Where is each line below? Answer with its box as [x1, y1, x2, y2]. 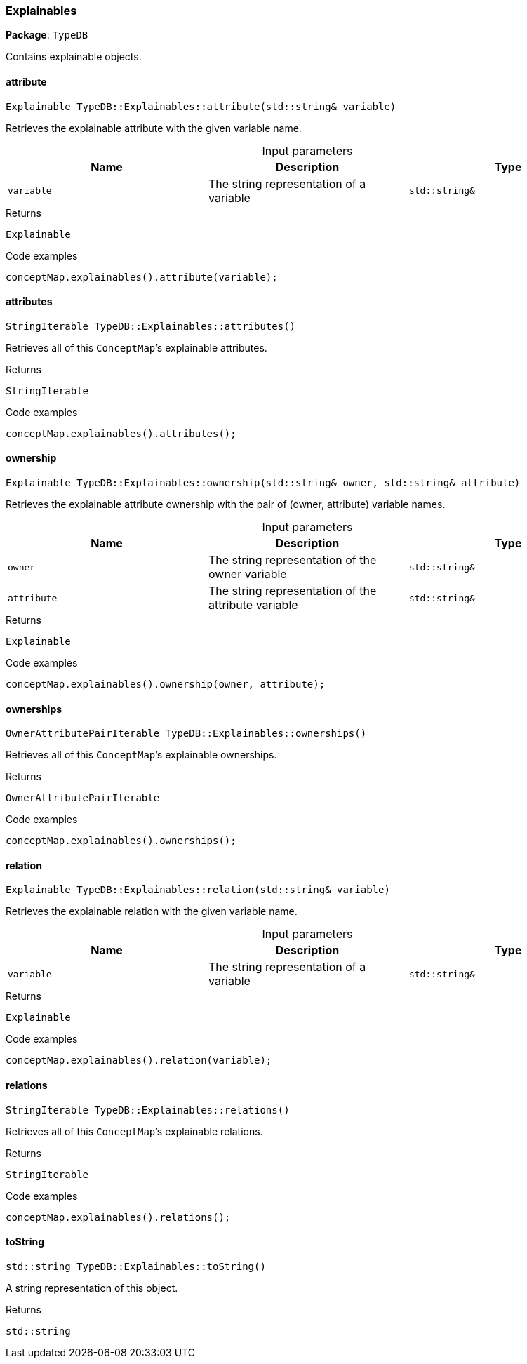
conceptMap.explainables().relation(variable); [6, 1055, 272, 1067]
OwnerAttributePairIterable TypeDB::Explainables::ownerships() [6, 728, 367, 740]
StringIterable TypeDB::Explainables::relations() [6, 1104, 290, 1116]
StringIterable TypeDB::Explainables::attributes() [6, 320, 296, 332]
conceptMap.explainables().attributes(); [6, 427, 236, 439]
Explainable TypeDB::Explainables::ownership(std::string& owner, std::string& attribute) [6, 477, 521, 489]
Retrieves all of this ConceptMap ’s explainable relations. [6, 1125, 263, 1137]
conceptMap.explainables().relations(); [6, 1211, 231, 1223]
